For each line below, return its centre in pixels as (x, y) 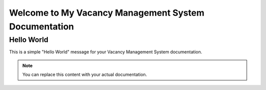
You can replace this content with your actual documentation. (85, 74)
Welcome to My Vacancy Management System (107, 13)
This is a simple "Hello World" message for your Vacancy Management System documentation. (106, 52)
